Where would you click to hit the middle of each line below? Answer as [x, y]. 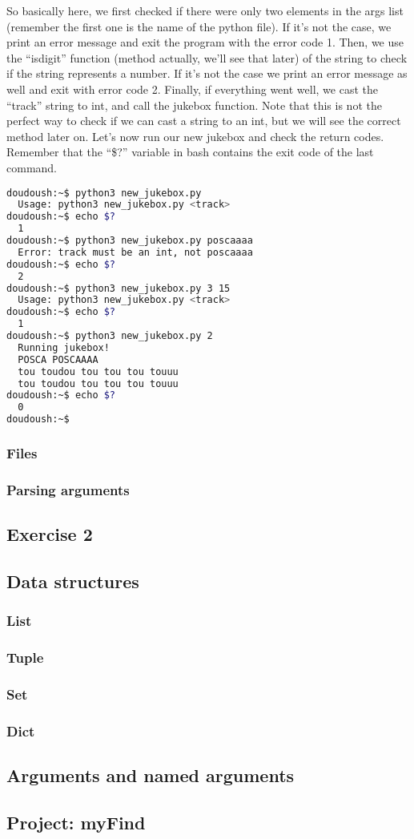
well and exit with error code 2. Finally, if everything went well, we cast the [192, 89]
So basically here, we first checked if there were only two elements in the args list [205, 10]
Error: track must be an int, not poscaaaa [135, 252]
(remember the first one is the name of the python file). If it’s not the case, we [199, 26]
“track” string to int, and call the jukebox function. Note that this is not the [194, 105]
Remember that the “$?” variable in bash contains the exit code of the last [190, 152]
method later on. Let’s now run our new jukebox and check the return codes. [195, 136]
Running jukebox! [64, 347]
